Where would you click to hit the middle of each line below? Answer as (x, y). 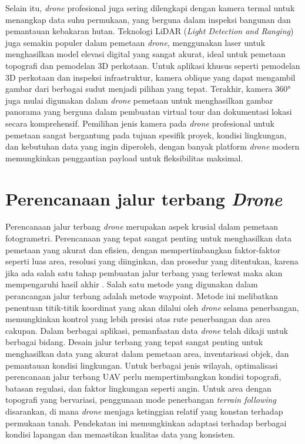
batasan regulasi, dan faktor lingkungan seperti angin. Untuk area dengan (138, 388)
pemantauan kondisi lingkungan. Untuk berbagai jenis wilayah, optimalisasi (142, 365)
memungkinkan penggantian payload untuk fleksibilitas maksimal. (124, 158)
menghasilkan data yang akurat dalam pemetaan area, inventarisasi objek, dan (147, 353)
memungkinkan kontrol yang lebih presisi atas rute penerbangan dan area (138, 319)
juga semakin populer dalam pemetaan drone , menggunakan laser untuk (135, 42)
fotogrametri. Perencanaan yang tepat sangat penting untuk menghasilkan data (149, 238)
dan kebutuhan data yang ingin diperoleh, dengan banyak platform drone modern (152, 146)
